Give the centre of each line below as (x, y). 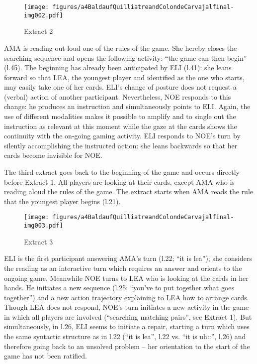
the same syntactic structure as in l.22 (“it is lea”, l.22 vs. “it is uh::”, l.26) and (125, 336)
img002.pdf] (43, 15)
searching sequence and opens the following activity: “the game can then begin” (126, 58)
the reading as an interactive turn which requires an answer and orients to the (123, 268)
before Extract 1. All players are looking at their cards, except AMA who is (119, 182)
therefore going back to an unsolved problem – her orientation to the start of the (127, 346)
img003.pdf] (43, 226)
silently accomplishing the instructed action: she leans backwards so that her (121, 145)
